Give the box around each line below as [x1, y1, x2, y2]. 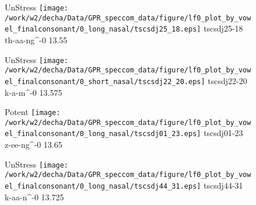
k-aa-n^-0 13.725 [5, 190, 64, 203]
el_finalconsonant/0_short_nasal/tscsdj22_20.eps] [5, 77, 205, 86]
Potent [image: [5, 106, 61, 118]
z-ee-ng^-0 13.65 [5, 138, 62, 151]
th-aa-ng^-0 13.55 [5, 33, 68, 46]
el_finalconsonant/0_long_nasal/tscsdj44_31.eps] [5, 182, 201, 190]
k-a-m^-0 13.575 [5, 86, 62, 98]
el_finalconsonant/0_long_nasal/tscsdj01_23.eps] [5, 130, 201, 138]
